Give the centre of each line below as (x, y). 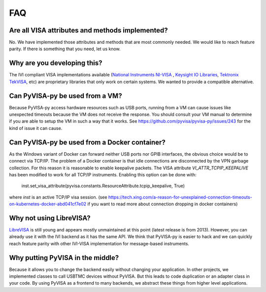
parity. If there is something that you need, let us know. (65, 49)
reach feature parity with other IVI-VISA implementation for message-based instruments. (99, 243)
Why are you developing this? (56, 63)
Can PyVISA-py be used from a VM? (66, 96)
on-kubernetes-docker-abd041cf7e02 (48, 204)
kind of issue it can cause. (36, 128)
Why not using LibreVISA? (50, 218)
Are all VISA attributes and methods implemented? (88, 30)
